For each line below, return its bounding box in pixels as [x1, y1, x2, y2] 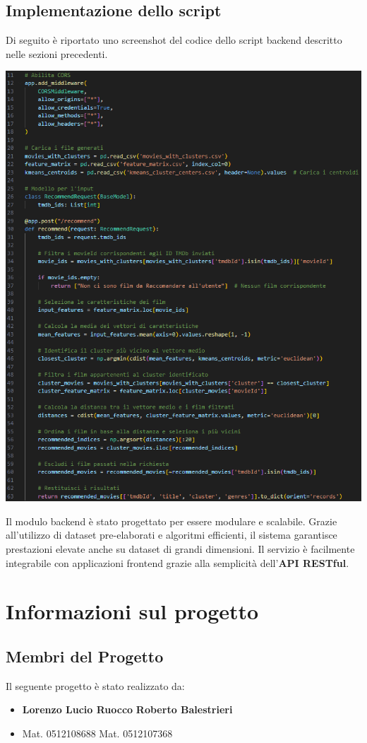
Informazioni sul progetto [6, 597, 259, 626]
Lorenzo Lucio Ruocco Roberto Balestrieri [22, 702, 233, 717]
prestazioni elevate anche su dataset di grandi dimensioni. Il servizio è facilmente [6, 541, 355, 556]
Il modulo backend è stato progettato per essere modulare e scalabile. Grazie [6, 513, 337, 528]
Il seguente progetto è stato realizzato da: [6, 678, 185, 693]
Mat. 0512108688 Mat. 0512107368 [22, 725, 173, 740]
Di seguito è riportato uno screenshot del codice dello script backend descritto [6, 33, 342, 47]
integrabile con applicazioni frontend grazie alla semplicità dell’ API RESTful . [6, 555, 349, 570]
